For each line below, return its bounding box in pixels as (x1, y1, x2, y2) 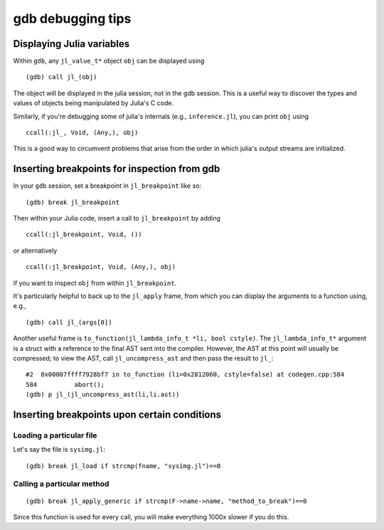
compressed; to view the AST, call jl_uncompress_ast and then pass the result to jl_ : (13, 354, 274, 362)
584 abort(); (26, 381, 105, 388)
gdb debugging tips (13, 11, 132, 26)
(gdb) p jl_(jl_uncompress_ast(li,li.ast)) (26, 391, 180, 398)
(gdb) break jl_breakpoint (26, 198, 120, 206)
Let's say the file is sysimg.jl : (13, 445, 106, 454)
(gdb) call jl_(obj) (26, 73, 97, 81)
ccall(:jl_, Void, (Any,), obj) (26, 129, 139, 137)
